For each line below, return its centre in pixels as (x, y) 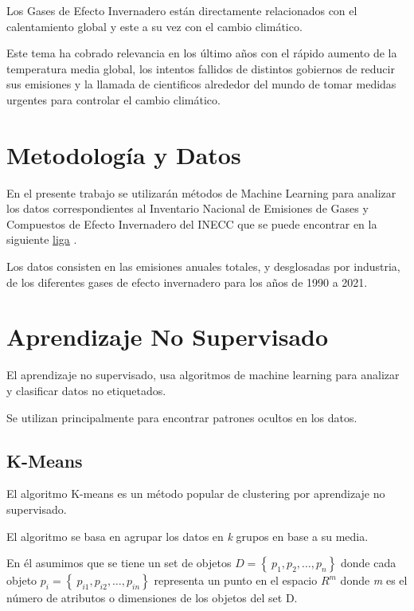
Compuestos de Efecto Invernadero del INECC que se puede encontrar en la (192, 223)
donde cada (369, 563)
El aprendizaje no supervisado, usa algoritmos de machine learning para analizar (203, 375)
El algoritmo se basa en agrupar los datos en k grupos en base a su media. (187, 536)
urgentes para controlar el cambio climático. (113, 99)
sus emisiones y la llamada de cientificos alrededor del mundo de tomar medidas (201, 84)
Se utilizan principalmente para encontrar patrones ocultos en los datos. (182, 417)
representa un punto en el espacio (236, 580)
